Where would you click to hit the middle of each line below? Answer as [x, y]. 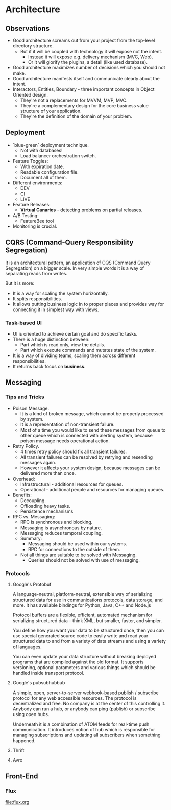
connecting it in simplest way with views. [56, 309]
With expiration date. [42, 166]
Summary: [31, 538]
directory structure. [33, 46]
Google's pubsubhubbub [39, 682]
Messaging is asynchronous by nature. [61, 528]
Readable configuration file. [50, 172]
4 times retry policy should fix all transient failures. [73, 451]
